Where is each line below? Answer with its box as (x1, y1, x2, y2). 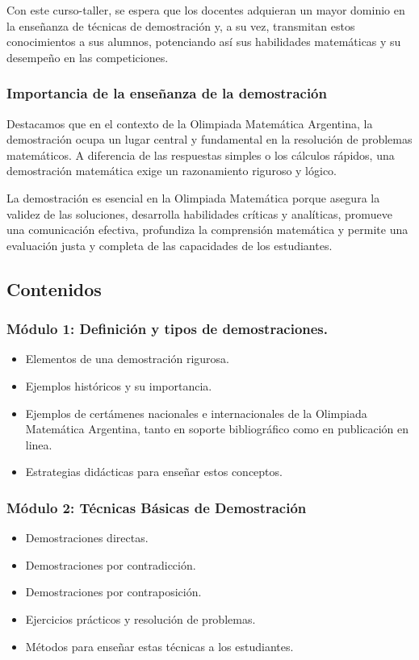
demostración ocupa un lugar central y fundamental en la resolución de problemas (6, 131, 413, 148)
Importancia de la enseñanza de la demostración (6, 83, 327, 103)
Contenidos (6, 276, 102, 301)
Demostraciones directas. (25, 529, 149, 546)
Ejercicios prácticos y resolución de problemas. (25, 610, 256, 627)
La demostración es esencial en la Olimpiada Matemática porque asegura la (6, 189, 380, 206)
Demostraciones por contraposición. (25, 583, 202, 600)
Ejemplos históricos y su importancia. (25, 377, 212, 394)
